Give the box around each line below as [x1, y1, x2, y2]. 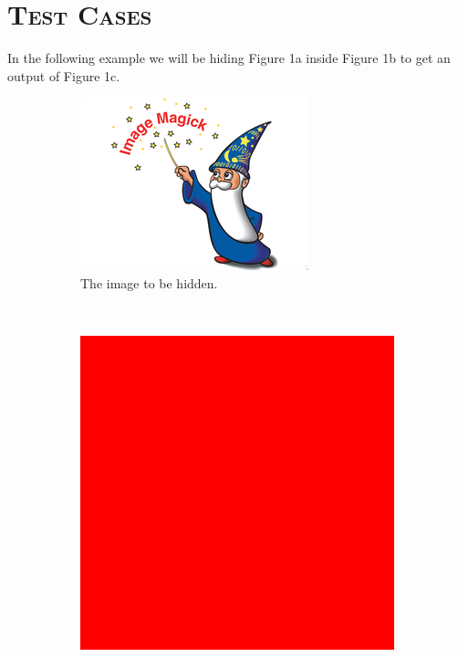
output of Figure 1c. [7, 66, 120, 85]
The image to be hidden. [80, 273, 218, 292]
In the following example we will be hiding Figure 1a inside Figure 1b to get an [7, 48, 451, 68]
